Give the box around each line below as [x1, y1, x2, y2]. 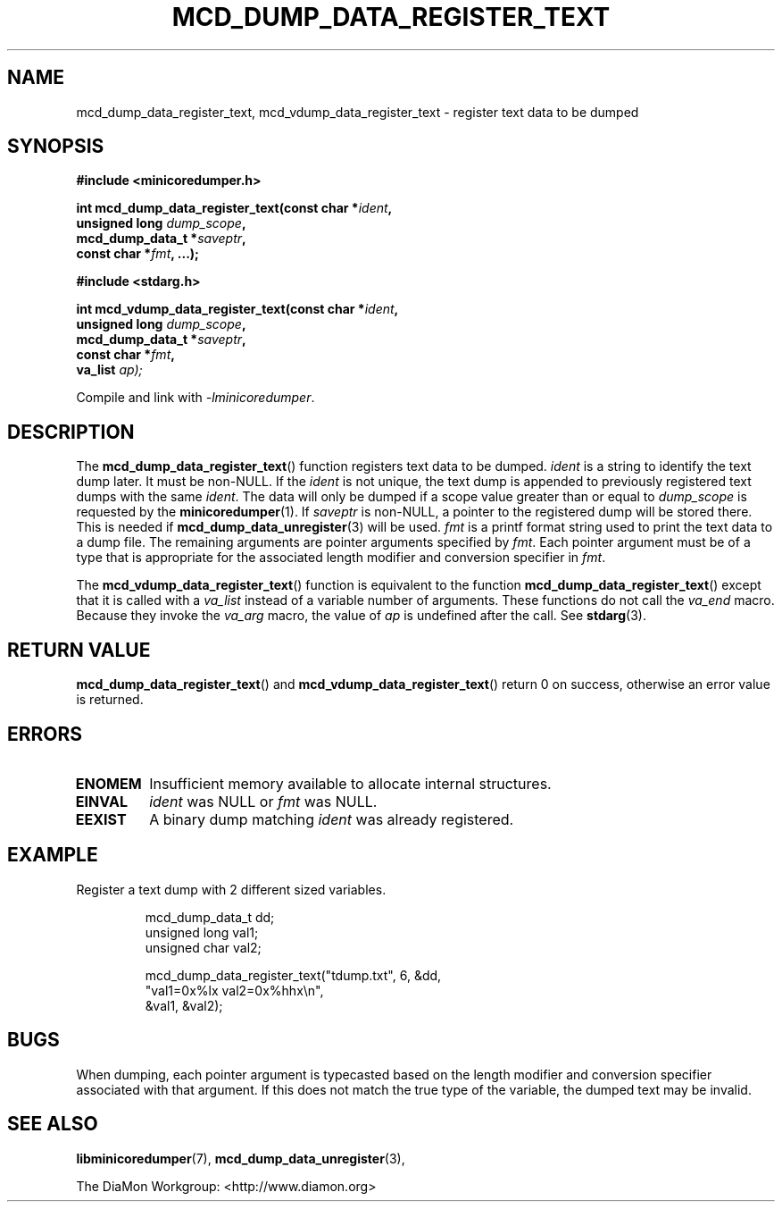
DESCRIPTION [7, 420, 135, 443]
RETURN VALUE [7, 638, 151, 661]
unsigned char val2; [145, 939, 262, 955]
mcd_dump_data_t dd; [145, 909, 275, 925]
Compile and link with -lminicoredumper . [76, 390, 315, 406]
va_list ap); [76, 362, 143, 378]
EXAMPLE [7, 844, 98, 867]
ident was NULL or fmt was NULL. [149, 792, 378, 810]
